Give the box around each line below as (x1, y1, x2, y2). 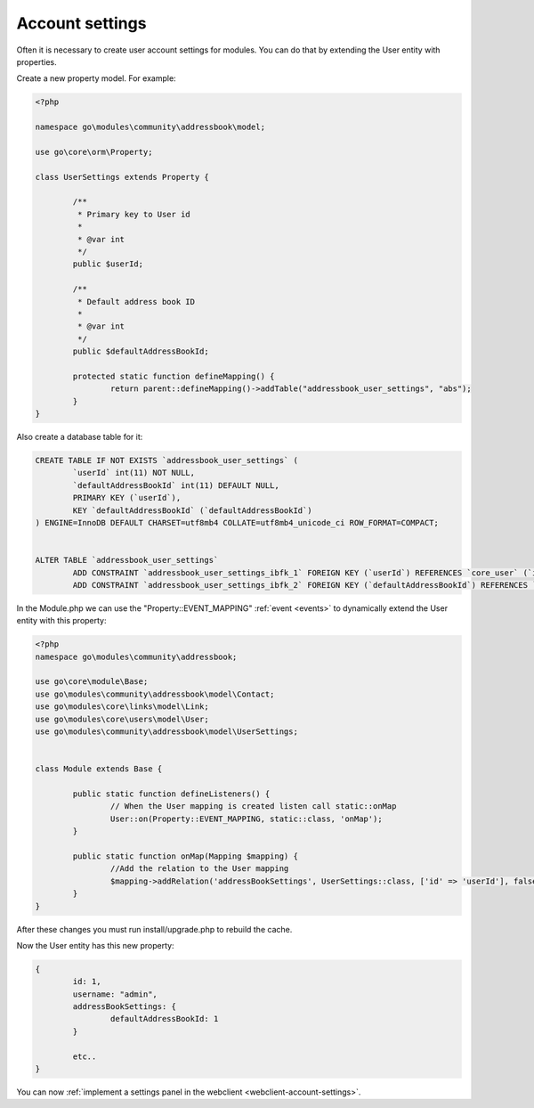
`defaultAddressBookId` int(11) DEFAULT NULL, (72, 480, 279, 490)
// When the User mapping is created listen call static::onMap (109, 802, 397, 811)
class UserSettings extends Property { (35, 172, 209, 182)
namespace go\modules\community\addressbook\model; (35, 122, 266, 133)
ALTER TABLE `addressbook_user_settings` (35, 555, 219, 566)
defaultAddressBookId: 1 (109, 1014, 219, 1024)
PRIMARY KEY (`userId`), (72, 493, 182, 503)
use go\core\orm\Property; (35, 147, 153, 157)
